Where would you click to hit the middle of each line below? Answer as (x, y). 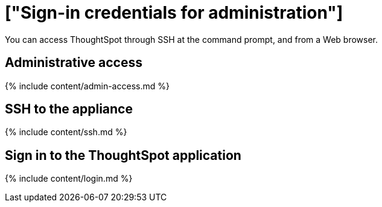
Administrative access (74, 63)
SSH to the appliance (69, 109)
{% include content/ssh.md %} (66, 132)
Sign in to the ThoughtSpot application (123, 155)
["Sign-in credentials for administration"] (174, 13)
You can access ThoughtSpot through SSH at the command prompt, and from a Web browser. (192, 39)
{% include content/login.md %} (69, 179)
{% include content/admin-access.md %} (87, 86)
